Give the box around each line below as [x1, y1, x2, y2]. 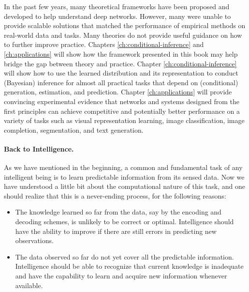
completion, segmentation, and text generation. [4, 124, 144, 135]
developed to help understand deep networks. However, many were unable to [4, 11, 231, 21]
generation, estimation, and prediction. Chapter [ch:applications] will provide [4, 87, 232, 97]
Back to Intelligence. [4, 143, 74, 154]
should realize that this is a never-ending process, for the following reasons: [4, 190, 226, 200]
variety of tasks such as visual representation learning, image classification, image [4, 115, 245, 125]
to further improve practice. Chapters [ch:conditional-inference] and [4, 39, 204, 49]
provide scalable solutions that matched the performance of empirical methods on [4, 20, 246, 31]
